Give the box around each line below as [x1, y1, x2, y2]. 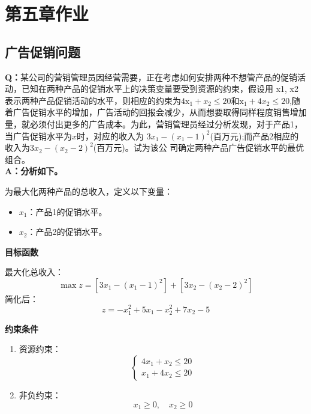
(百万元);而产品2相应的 [210, 129, 299, 142]
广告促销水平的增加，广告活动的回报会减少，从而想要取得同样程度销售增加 [13, 106, 307, 118]
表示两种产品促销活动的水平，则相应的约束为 [5, 94, 181, 106]
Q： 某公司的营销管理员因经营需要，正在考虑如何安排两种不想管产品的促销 [5, 70, 298, 83]
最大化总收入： [5, 266, 64, 278]
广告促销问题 [5, 42, 80, 61]
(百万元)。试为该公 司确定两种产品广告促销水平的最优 [93, 141, 304, 154]
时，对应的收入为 [77, 129, 144, 142]
